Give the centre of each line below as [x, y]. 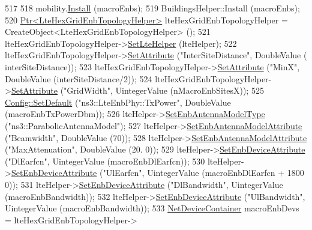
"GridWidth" [87, 90]
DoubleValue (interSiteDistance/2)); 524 [79, 78]
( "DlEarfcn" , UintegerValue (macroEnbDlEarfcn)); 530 [105, 161]
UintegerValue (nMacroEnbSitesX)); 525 [190, 90]
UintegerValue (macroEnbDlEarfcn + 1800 [226, 173]
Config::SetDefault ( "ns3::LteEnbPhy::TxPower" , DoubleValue [118, 102]
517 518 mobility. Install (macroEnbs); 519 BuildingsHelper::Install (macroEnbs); [152, 8]
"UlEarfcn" [122, 173]
